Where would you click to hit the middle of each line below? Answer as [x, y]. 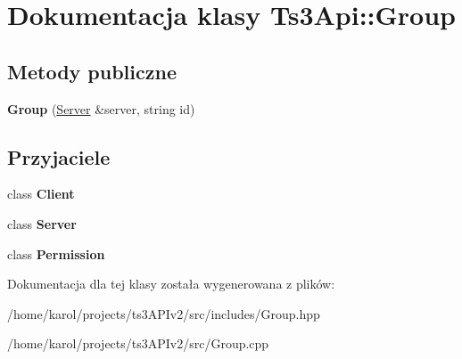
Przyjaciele [59, 156]
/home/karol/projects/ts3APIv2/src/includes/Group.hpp [164, 313]
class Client [41, 194]
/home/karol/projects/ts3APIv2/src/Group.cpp [138, 343]
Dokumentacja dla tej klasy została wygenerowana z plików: [171, 284]
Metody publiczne [92, 71]
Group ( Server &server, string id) [101, 108]
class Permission [56, 253]
